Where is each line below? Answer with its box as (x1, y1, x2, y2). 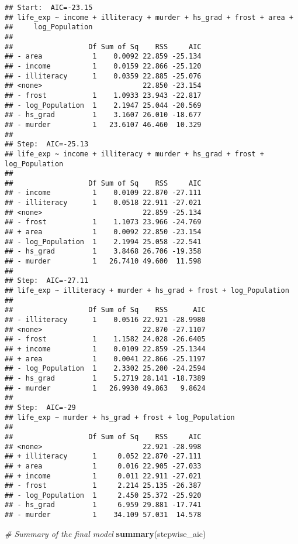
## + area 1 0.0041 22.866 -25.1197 (5, 354, 206, 363)
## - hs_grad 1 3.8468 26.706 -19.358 (5, 247, 202, 256)
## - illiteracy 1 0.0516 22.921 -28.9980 (5, 316, 206, 324)
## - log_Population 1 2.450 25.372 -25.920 (5, 491, 202, 499)
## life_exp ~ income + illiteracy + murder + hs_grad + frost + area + (5, 13, 293, 22)
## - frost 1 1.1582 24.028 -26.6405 (5, 335, 206, 344)
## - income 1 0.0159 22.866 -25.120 (5, 61, 202, 70)
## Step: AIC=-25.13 (5, 140, 89, 149)
